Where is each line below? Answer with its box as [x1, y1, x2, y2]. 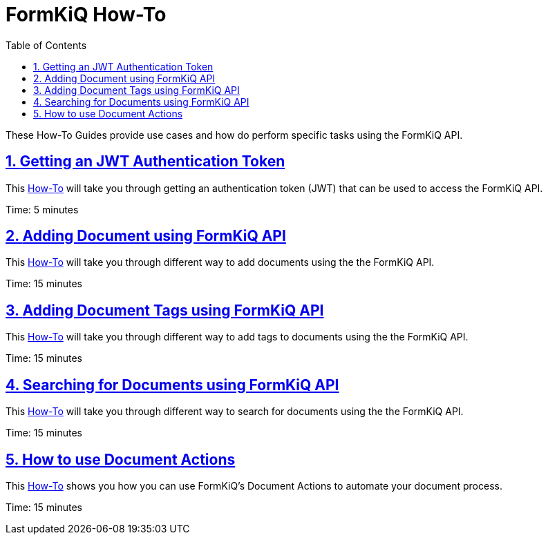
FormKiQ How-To [6, 3, 167, 26]
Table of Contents [6, 39, 87, 51]
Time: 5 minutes [6, 203, 79, 215]
